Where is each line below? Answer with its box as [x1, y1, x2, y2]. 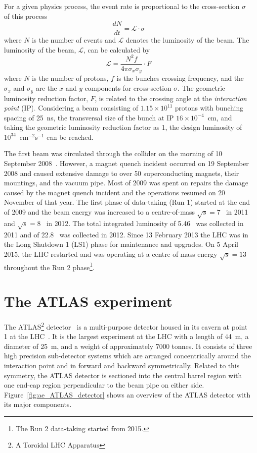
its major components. [4, 399, 72, 409]
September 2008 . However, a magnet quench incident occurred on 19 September [4, 158, 249, 169]
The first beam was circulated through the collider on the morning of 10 [4, 148, 222, 159]
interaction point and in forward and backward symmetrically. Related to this [4, 360, 240, 370]
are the [36, 83, 57, 93]
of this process [4, 10, 47, 21]
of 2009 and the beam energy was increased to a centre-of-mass [4, 207, 195, 217]
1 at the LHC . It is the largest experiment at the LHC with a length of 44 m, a [4, 331, 249, 341]
